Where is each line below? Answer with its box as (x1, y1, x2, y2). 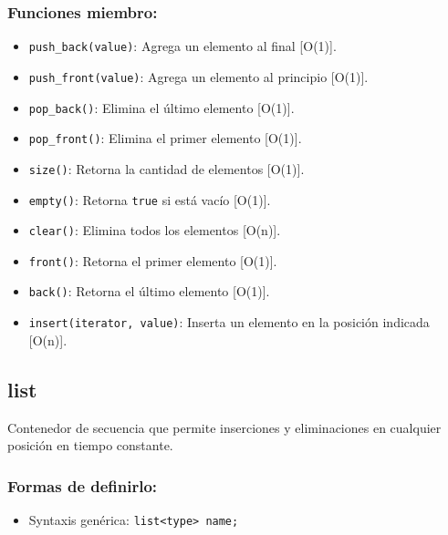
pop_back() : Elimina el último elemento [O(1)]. (28, 98, 295, 117)
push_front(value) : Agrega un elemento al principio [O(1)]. (28, 67, 369, 86)
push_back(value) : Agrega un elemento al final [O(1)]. (28, 36, 337, 56)
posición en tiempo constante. (7, 436, 173, 455)
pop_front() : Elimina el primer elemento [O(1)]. (28, 129, 302, 148)
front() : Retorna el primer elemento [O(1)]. (28, 251, 277, 270)
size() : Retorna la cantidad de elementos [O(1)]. (28, 159, 305, 178)
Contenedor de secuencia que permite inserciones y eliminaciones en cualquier (7, 417, 442, 437)
